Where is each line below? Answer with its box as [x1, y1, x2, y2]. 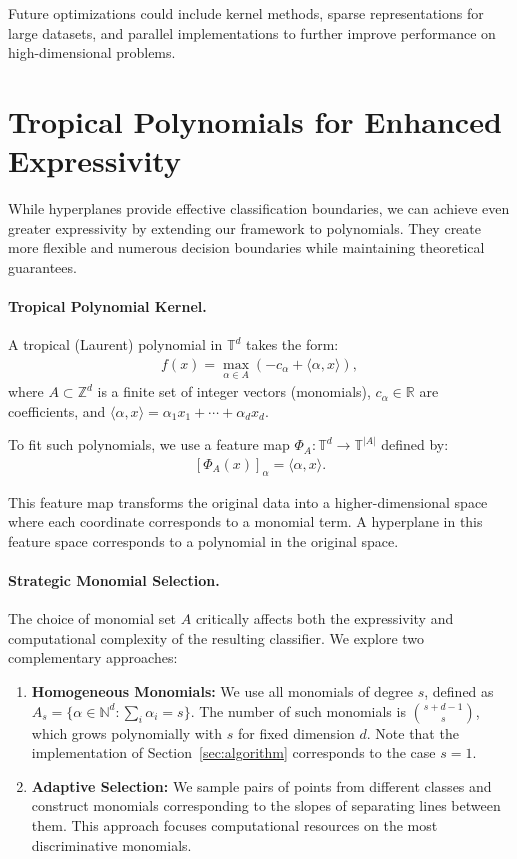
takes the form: [245, 334, 339, 355]
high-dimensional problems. [8, 42, 176, 63]
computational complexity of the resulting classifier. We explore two [8, 627, 425, 648]
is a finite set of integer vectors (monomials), [97, 381, 371, 402]
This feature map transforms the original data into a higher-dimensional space [8, 491, 488, 512]
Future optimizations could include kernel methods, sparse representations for [8, 3, 484, 23]
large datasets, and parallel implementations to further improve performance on [8, 22, 496, 43]
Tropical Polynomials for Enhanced [8, 100, 502, 141]
